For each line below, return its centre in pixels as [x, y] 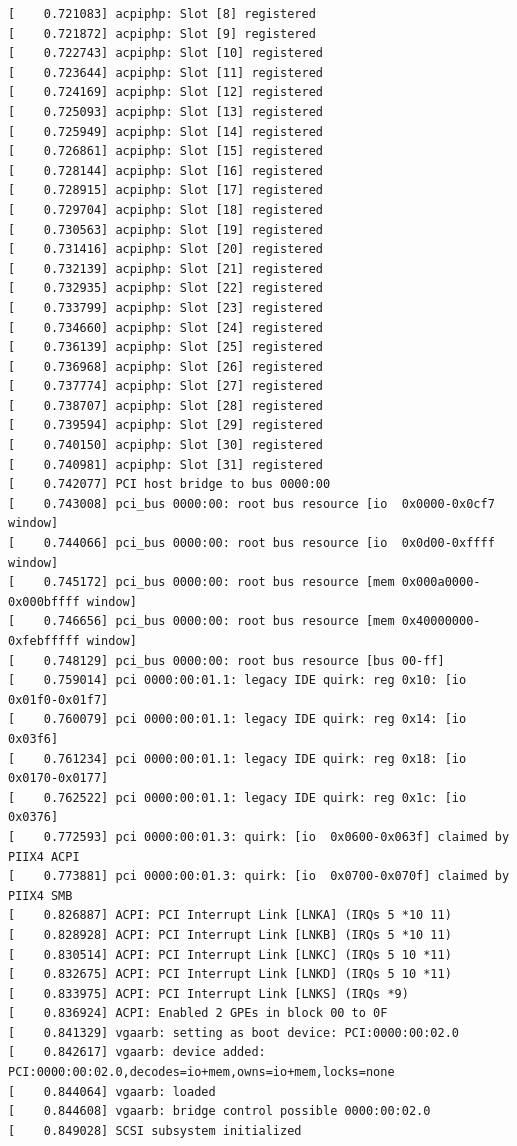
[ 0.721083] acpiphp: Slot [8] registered [162, 14]
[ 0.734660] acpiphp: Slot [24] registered [165, 327]
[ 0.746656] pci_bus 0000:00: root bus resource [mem [201, 621]
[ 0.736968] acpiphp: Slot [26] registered [165, 366]
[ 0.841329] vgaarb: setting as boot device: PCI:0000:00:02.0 [234, 1032]
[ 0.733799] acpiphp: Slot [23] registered [165, 307]
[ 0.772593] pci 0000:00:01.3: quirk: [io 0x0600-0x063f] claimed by [259, 836]
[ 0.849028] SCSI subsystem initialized [155, 1130]
